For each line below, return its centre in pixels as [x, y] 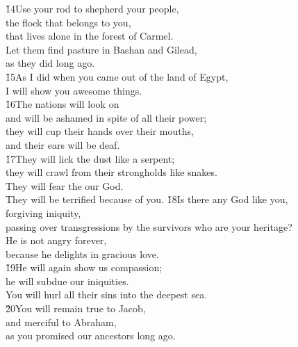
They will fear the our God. [65, 185]
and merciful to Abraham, [61, 322]
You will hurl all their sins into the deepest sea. [107, 294]
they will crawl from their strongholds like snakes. [111, 172]
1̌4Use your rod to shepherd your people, [92, 8]
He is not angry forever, [56, 240]
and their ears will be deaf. [63, 144]
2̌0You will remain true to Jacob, [76, 308]
